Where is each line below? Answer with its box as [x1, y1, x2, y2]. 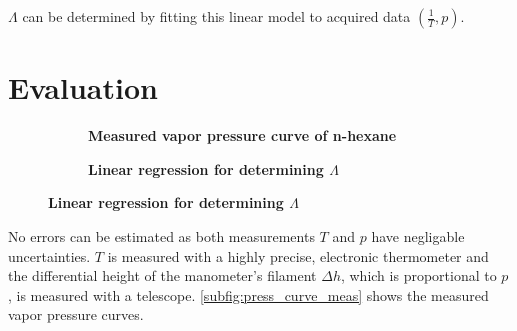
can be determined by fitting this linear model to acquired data [22, 6, 411, 26]
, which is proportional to [340, 265, 497, 286]
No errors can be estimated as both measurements [8, 225, 315, 246]
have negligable [371, 225, 465, 246]
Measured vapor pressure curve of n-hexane [88, 125, 397, 146]
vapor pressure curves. [8, 304, 144, 325]
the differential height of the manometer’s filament [8, 265, 317, 286]
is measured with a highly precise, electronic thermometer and [107, 245, 489, 266]
